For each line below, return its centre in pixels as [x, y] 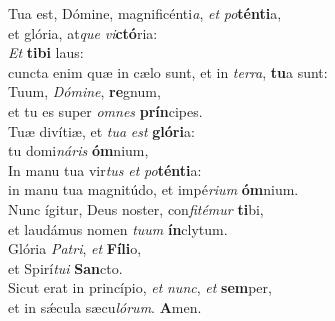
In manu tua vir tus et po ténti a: [105, 169]
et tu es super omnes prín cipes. [105, 110]
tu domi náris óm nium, [78, 150]
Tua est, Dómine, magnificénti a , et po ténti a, [145, 13]
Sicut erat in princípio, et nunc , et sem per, [140, 287]
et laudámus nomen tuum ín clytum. [118, 228]
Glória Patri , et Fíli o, [75, 248]
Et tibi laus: [46, 52]
